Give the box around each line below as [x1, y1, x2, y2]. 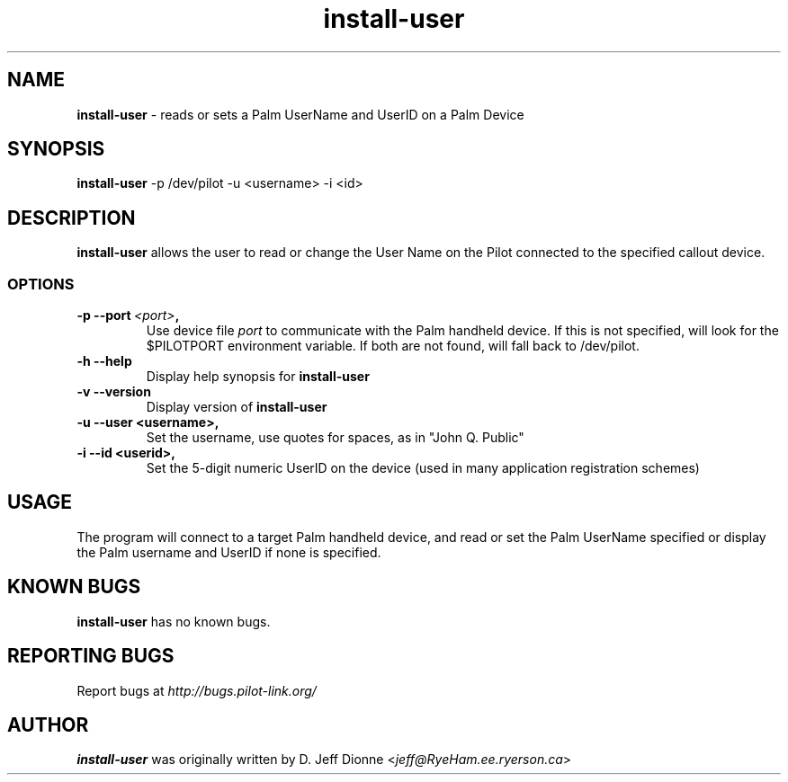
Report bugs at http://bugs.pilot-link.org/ [76, 682, 317, 698]
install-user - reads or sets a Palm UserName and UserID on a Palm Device [76, 106, 524, 122]
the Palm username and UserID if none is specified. [76, 544, 381, 560]
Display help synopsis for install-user [146, 369, 370, 385]
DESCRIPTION [7, 206, 136, 229]
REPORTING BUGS [7, 644, 175, 668]
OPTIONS [7, 274, 75, 293]
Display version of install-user [146, 399, 327, 415]
